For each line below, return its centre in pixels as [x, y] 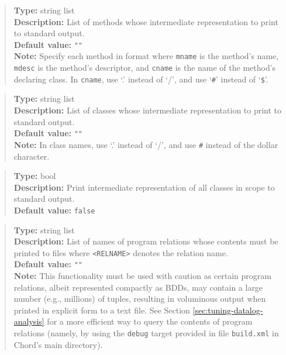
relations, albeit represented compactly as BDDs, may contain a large [138, 287]
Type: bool [35, 176]
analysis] [29, 321]
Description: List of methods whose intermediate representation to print [146, 21]
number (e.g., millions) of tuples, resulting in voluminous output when [140, 299]
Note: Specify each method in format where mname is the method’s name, [146, 56]
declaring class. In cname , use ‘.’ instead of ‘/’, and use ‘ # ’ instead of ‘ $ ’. [141, 79]
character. [32, 156]
